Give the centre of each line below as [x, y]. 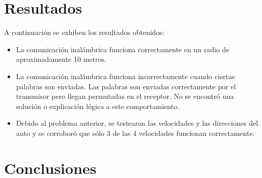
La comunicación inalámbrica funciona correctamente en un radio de [123, 49]
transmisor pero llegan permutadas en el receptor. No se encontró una [125, 96]
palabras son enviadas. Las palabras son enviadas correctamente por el [126, 86]
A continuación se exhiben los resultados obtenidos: [84, 32]
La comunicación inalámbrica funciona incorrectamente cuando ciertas [125, 76]
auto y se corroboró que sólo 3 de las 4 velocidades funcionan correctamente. [135, 133]
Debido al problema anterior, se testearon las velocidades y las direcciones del [137, 123]
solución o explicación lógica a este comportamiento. [98, 106]
